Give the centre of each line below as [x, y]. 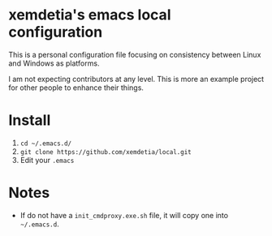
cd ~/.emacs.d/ [46, 144]
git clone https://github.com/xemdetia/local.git [106, 152]
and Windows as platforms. [54, 63]
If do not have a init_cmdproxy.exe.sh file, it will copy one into [124, 215]
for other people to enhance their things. [76, 88]
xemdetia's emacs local [90, 15]
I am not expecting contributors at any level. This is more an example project [136, 79]
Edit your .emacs [47, 160]
